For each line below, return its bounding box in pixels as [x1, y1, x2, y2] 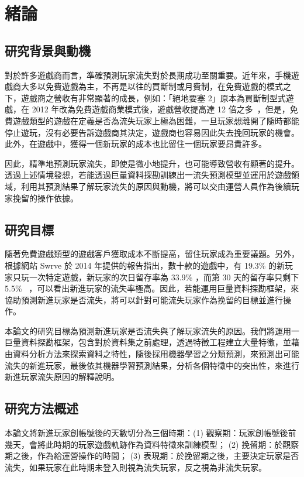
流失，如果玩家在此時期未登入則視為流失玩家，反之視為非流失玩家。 [5, 461, 267, 473]
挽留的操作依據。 [12, 191, 78, 204]
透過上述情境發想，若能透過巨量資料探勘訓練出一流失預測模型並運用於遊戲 [5, 169, 291, 181]
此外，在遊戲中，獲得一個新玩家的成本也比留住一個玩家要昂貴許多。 [5, 138, 267, 150]
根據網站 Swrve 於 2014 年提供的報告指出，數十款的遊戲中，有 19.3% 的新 [5, 259, 285, 271]
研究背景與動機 [5, 41, 91, 59]
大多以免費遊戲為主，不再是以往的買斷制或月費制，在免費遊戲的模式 [20, 80, 283, 92]
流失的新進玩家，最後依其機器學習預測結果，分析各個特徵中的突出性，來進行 [5, 359, 299, 371]
